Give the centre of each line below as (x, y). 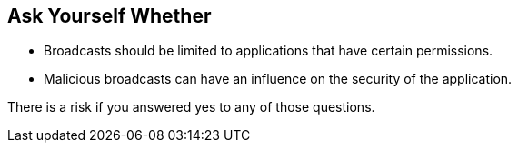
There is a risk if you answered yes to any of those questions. (191, 107)
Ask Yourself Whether (110, 16)
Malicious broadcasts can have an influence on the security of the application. (278, 79)
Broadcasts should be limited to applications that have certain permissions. (269, 51)
